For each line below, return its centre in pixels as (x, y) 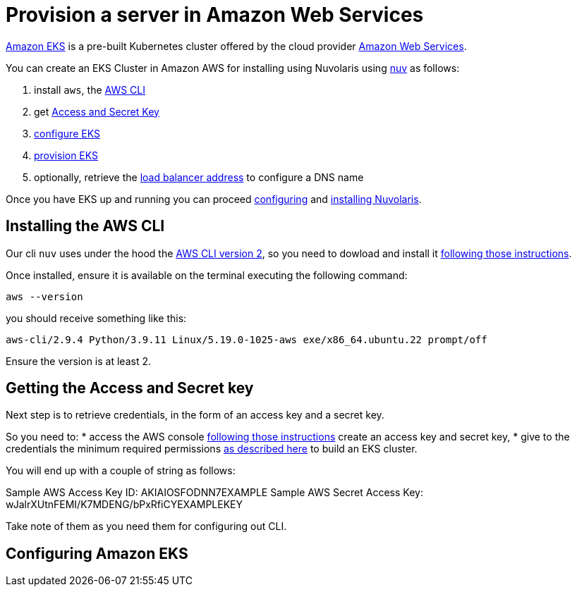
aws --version (44, 296)
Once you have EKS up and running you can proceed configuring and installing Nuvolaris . (214, 199)
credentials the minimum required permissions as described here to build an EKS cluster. (212, 449)
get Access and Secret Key (97, 111)
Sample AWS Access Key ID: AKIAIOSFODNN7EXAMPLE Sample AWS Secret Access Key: (214, 493)
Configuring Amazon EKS (97, 553)
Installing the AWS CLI (85, 226)
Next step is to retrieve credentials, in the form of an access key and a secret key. (195, 415)
